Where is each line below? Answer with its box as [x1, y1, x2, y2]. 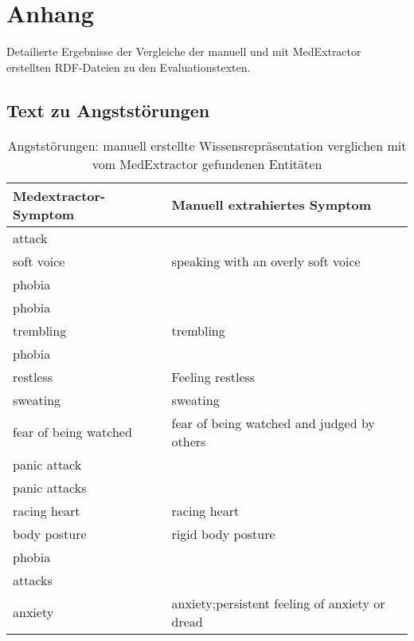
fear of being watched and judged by [171, 413, 375, 432]
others [171, 431, 206, 450]
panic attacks [13, 478, 87, 497]
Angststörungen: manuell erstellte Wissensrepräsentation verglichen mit [7, 136, 407, 155]
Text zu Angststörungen [6, 97, 210, 122]
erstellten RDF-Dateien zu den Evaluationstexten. [6, 58, 251, 75]
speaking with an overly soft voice [171, 251, 361, 270]
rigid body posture [171, 524, 275, 543]
